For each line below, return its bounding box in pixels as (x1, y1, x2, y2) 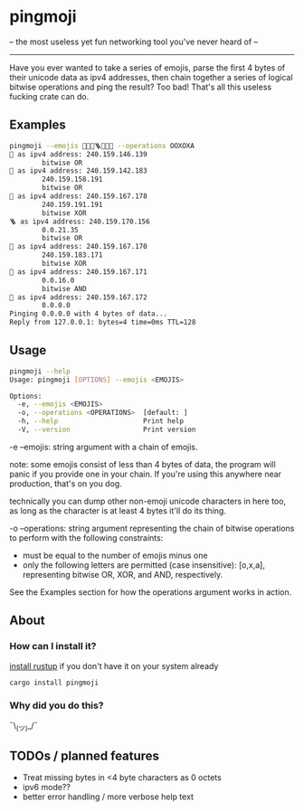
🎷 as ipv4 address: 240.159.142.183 (9, 166, 147, 175)
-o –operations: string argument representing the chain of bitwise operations (9, 523, 295, 533)
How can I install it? (9, 640, 97, 653)
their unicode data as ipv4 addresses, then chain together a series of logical (9, 71, 293, 82)
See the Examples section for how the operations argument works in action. (9, 586, 292, 598)
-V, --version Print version (17, 425, 196, 435)
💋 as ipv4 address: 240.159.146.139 (9, 149, 147, 159)
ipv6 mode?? (22, 782, 71, 793)
